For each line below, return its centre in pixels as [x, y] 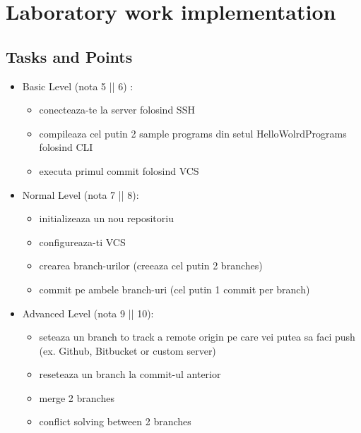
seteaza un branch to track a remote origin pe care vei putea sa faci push [197, 337]
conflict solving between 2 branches [115, 421]
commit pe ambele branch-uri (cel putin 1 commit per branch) [174, 289]
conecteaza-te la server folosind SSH [117, 110]
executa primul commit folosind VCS [119, 170]
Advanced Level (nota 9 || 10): [88, 313]
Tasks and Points [69, 56]
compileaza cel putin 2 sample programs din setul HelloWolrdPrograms [193, 133]
